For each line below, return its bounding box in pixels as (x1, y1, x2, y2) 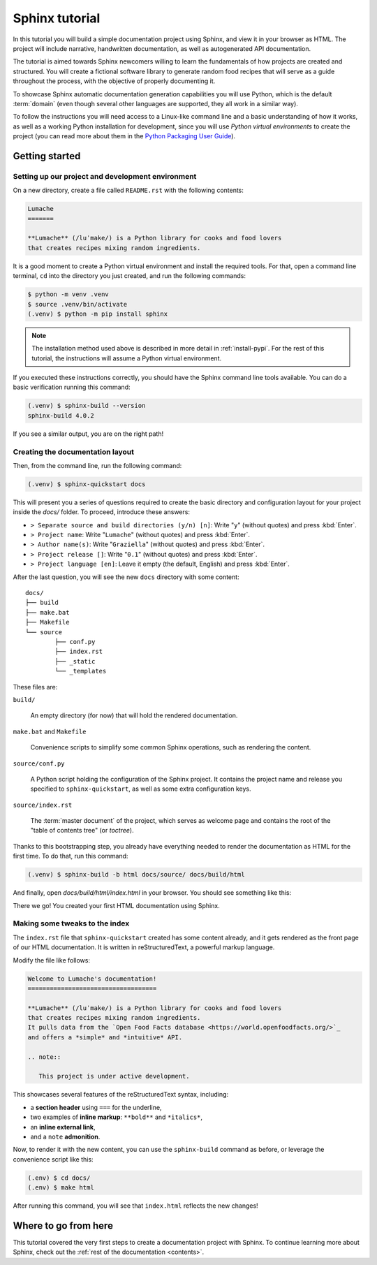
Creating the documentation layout (13, 447, 134, 457)
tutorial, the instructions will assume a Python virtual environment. (31, 353, 222, 363)
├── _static (54, 657, 96, 665)
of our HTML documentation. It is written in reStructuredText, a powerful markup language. (13, 943, 275, 951)
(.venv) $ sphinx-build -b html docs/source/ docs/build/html (27, 870, 245, 879)
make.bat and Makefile (13, 727, 87, 736)
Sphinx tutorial (13, 10, 101, 26)
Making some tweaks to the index (13, 919, 130, 928)
